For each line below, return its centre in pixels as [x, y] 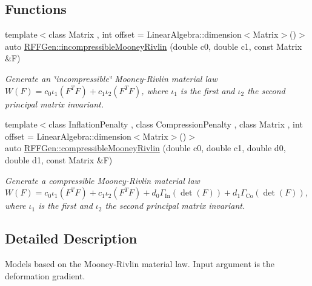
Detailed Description [71, 238]
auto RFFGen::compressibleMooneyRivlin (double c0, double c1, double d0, [145, 148]
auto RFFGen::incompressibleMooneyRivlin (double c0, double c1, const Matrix [154, 46]
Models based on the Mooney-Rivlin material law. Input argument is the [140, 263]
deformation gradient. [45, 275]
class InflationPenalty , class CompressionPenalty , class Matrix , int [176, 124]
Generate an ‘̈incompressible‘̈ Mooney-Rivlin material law [111, 78]
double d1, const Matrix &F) [59, 159]
